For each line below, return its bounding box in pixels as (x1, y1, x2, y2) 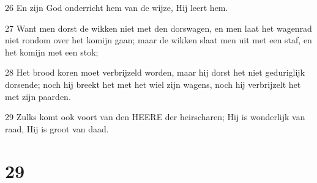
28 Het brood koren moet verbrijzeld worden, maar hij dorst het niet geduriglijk (5, 66, 305, 79)
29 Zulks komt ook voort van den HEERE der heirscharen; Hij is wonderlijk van (5, 110, 305, 123)
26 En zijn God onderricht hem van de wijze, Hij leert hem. (5, 1, 228, 13)
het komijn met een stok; (5, 45, 99, 58)
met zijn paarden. (5, 90, 71, 102)
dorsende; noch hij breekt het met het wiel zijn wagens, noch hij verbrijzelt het (5, 77, 301, 90)
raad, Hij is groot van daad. (5, 122, 109, 135)
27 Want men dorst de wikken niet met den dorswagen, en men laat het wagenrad (5, 21, 312, 34)
